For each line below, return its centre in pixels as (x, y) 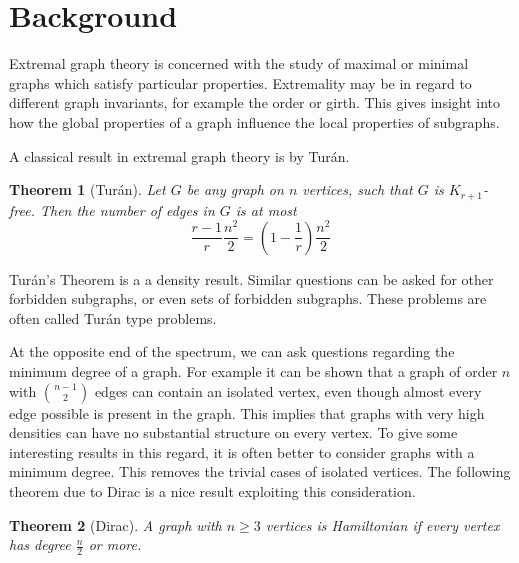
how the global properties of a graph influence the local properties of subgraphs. (254, 121)
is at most (266, 209)
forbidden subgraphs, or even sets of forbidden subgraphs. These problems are (248, 298)
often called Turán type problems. (113, 317)
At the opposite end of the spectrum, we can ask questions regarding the (232, 351)
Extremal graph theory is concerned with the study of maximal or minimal (239, 63)
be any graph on (235, 189)
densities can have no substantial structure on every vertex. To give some (233, 432)
